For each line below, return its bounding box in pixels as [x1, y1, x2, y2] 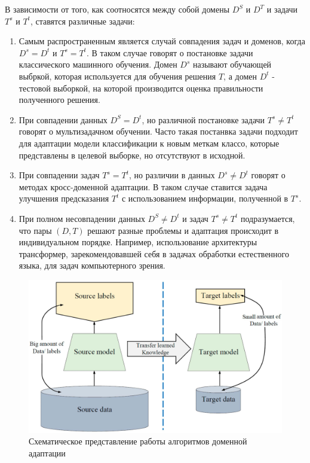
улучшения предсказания [19, 192, 109, 205]
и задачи [266, 3, 297, 15]
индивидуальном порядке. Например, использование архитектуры [19, 236, 257, 248]
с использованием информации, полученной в [121, 192, 288, 205]
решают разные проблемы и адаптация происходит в [87, 224, 279, 236]
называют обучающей [192, 58, 272, 71]
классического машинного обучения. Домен [19, 58, 177, 71]
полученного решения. [19, 93, 100, 106]
